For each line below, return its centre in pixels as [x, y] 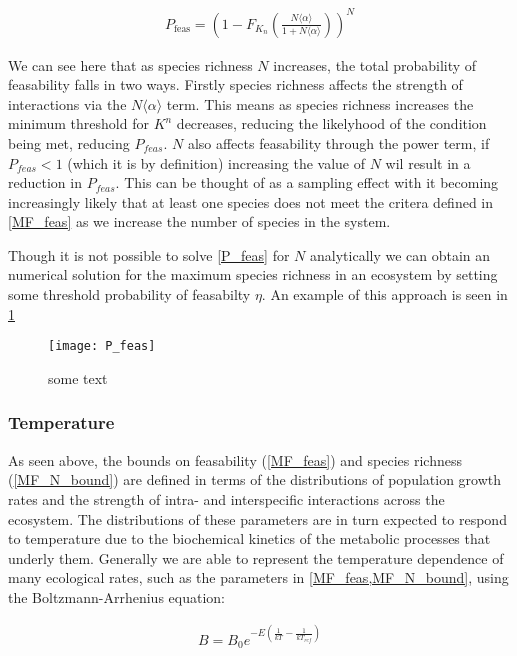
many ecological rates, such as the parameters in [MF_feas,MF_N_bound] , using [258, 577]
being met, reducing [69, 142]
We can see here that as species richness [130, 64]
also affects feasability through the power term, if [338, 142]
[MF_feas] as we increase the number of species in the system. [199, 221]
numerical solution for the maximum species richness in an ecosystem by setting [253, 274]
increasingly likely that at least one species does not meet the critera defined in [251, 201]
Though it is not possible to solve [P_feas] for [149, 254]
